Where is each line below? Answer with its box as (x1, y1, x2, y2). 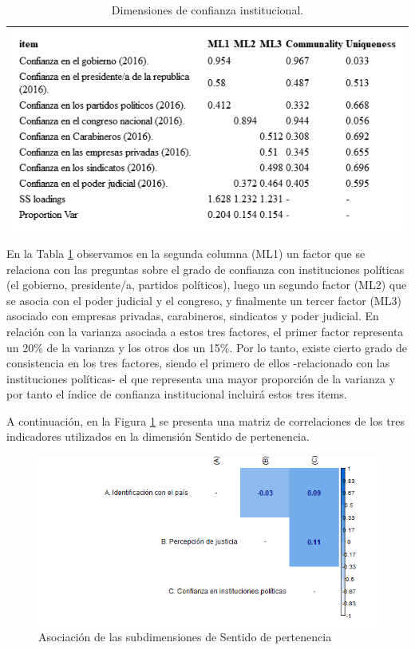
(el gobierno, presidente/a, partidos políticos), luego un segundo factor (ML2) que (6, 276, 407, 293)
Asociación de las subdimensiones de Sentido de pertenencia (38, 628, 332, 644)
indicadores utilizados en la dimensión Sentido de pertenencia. (6, 428, 310, 445)
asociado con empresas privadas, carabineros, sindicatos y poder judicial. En (6, 307, 379, 324)
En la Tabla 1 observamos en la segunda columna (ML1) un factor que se (6, 244, 366, 261)
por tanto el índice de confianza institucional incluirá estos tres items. (6, 386, 347, 402)
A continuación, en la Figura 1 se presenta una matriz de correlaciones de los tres (6, 412, 405, 429)
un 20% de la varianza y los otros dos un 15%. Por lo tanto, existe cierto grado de (6, 339, 407, 355)
